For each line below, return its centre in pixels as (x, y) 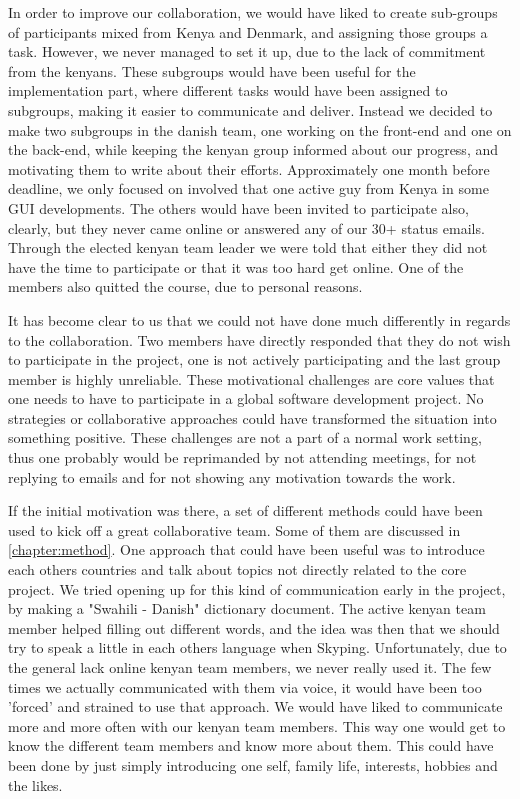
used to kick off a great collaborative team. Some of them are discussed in (234, 529)
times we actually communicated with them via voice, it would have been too (245, 686)
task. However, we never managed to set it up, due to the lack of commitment (247, 51)
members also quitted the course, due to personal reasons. (185, 286)
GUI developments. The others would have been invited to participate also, (238, 207)
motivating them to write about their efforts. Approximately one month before (249, 168)
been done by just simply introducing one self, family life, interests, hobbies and (253, 764)
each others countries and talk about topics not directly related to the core (237, 569)
